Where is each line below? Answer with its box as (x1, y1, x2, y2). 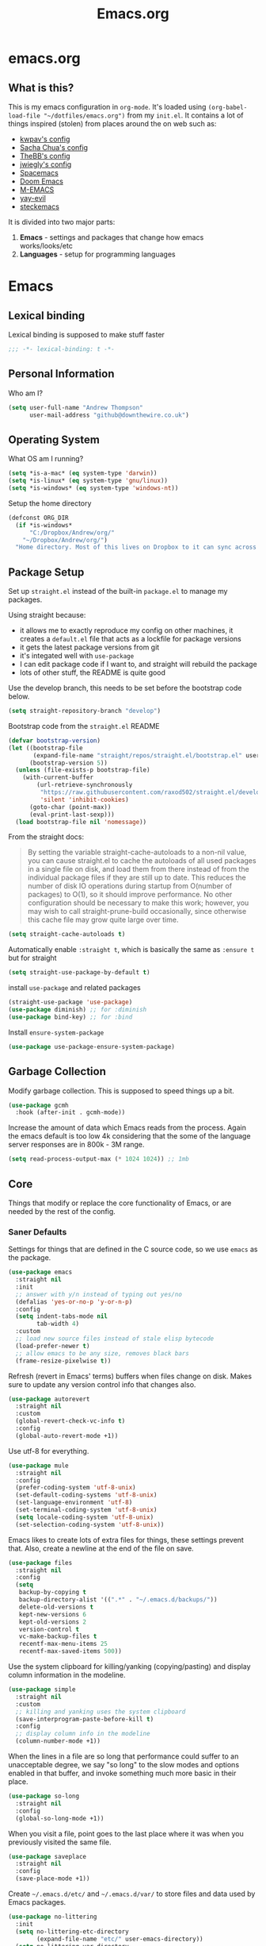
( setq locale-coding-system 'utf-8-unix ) (15, 1513, 154, 1521)
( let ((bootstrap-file (8, 744, 83, 752)
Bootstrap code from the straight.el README (8, 721, 160, 730)
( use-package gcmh (8, 1101, 69, 1109)
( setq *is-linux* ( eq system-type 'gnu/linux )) (8, 477, 169, 485)
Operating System (8, 433, 101, 446)
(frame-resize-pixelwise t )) (15, 1357, 112, 1365)
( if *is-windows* (15, 521, 73, 529)
